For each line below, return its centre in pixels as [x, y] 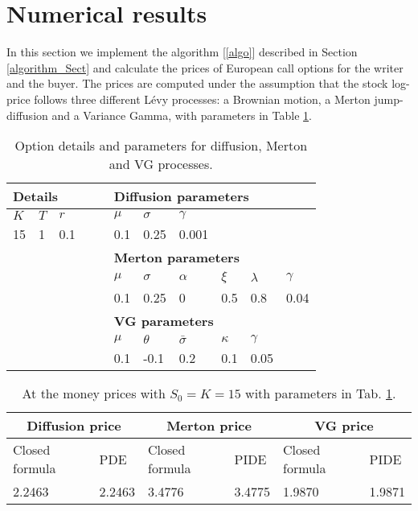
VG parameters [164, 321]
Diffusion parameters [181, 196]
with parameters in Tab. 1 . [321, 394]
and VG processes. [161, 164]
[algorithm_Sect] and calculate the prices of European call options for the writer [205, 67]
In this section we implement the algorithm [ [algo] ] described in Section [182, 52]
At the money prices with [94, 394]
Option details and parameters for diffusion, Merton [161, 146]
